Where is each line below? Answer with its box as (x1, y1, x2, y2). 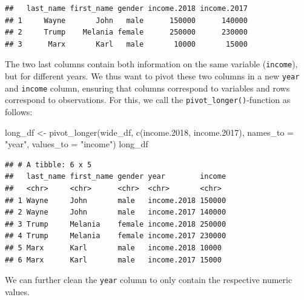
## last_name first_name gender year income (5, 172, 226, 181)
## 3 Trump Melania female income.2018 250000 (5, 219, 226, 228)
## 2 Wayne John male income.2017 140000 (5, 208, 226, 217)
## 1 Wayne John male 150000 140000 (5, 16, 248, 25)
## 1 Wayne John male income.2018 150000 (5, 196, 226, 205)
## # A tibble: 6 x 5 (5, 160, 92, 169)
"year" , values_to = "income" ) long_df (5, 138, 148, 150)
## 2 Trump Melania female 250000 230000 (5, 28, 248, 37)
